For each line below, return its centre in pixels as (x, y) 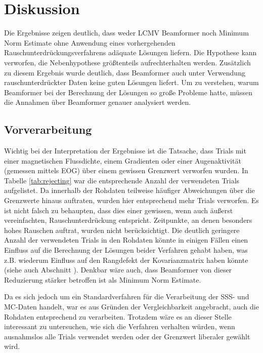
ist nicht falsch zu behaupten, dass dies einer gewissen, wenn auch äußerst (119, 210)
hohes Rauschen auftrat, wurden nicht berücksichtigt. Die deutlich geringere (122, 230)
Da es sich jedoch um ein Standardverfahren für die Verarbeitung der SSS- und (127, 297)
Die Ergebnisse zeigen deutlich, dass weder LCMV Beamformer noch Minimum (126, 33)
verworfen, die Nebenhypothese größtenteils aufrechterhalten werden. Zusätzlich (127, 62)
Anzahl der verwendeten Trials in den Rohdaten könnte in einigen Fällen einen (126, 240)
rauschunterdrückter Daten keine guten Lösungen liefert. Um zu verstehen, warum (131, 82)
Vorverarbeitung (48, 129)
